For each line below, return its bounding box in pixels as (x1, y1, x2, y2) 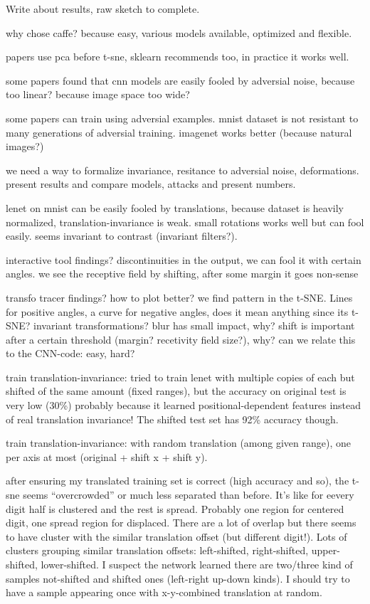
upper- (311, 543, 340, 558)
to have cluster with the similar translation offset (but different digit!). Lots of (6, 529, 347, 544)
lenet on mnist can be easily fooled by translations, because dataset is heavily (6, 200, 344, 215)
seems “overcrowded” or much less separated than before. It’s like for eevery (23, 487, 354, 502)
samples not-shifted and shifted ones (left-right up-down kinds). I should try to (6, 571, 350, 586)
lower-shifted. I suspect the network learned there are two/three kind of (41, 557, 353, 571)
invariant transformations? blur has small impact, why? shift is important (33, 318, 355, 333)
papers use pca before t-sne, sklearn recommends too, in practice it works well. (6, 49, 349, 64)
